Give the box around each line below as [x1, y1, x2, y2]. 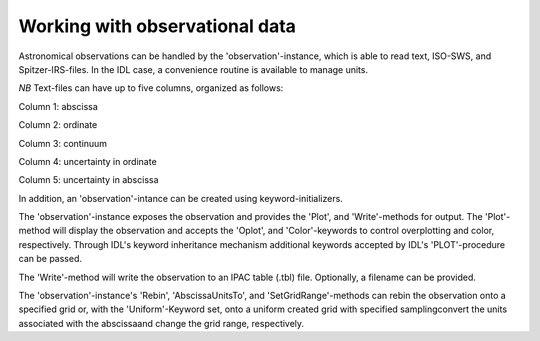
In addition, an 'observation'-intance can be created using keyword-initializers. [18, 192, 344, 204]
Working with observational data [18, 15, 297, 37]
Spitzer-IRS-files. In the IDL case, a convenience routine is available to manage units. [18, 63, 369, 75]
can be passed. [18, 253, 82, 265]
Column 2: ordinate [18, 119, 98, 131]
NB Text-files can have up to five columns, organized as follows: [18, 82, 284, 94]
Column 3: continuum [18, 137, 108, 149]
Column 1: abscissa [18, 100, 99, 112]
